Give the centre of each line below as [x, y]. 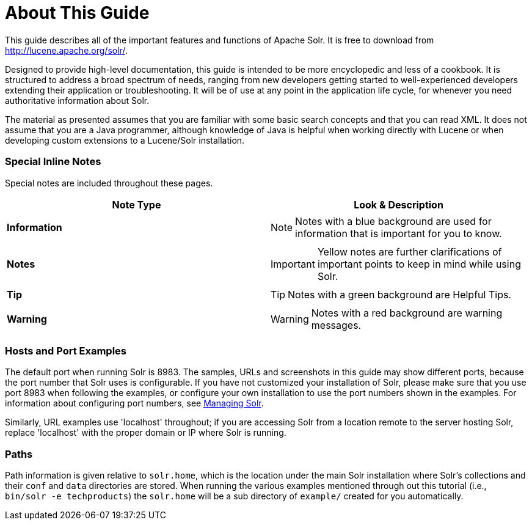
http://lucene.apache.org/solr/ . [66, 50]
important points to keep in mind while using [419, 264]
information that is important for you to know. [399, 233]
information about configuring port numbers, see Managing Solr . [134, 403]
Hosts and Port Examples [66, 351]
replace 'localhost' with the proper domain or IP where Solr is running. [146, 433]
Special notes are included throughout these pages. [109, 183]
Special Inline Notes [53, 162]
